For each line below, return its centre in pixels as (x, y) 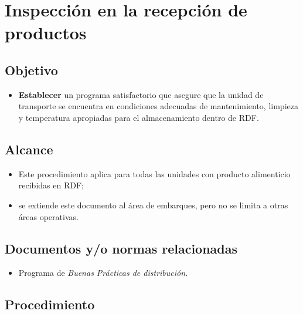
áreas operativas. (48, 216)
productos (46, 33)
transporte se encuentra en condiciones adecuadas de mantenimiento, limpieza (158, 106)
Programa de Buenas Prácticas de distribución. (103, 273)
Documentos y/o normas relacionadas (121, 248)
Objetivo (31, 70)
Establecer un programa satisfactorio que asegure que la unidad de (141, 94)
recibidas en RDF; (51, 185)
